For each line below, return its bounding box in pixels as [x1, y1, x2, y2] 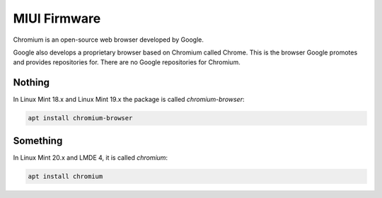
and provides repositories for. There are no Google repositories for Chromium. [13, 58, 241, 66]
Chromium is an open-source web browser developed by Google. [13, 35, 204, 44]
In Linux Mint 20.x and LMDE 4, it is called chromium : [13, 153, 168, 162]
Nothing [13, 76, 50, 88]
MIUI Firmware [13, 11, 101, 26]
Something [13, 134, 63, 146]
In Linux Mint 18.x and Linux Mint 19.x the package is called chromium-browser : [13, 95, 245, 104]
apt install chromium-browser [28, 114, 133, 122]
